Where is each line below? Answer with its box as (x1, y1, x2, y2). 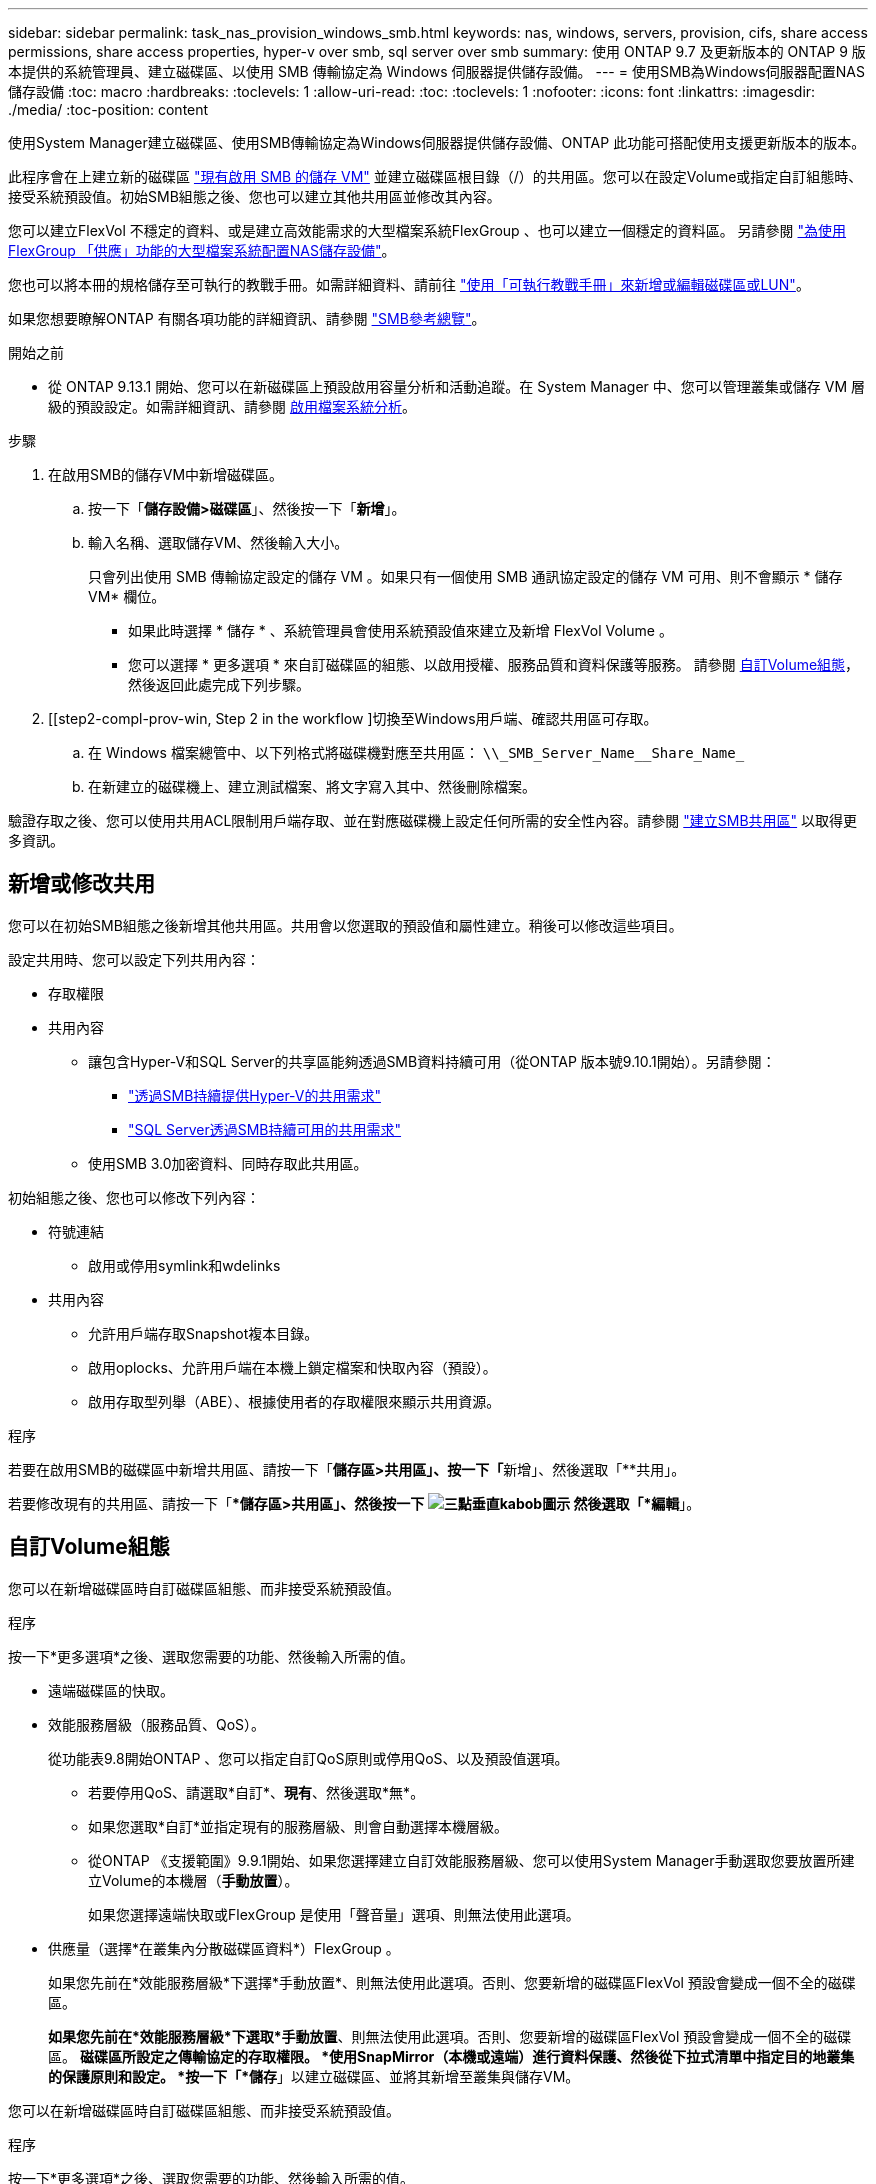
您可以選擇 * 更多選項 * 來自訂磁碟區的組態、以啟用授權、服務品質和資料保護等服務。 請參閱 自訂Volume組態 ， (128, 656, 860, 673)
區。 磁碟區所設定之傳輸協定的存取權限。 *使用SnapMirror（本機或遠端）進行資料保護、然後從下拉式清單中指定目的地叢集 (48, 2047, 855, 2065)
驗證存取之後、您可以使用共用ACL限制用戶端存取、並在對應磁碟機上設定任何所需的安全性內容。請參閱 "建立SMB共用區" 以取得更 (8, 812, 858, 829)
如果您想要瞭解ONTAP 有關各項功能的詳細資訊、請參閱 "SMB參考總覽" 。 (8, 310, 486, 327)
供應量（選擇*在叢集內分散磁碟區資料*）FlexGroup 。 (48, 1939, 400, 1957)
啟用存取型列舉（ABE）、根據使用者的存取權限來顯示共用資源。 (88, 1392, 501, 1410)
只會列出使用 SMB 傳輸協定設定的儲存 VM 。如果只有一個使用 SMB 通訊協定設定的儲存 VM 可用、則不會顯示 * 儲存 (88, 568, 843, 585)
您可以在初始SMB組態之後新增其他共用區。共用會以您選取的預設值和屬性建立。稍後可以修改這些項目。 (8, 916, 683, 934)
